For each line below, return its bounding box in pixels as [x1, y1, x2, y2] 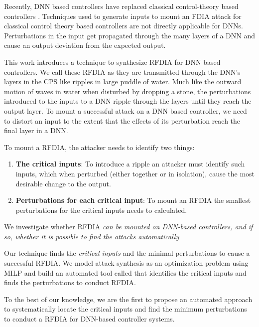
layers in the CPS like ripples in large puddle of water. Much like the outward [4, 76, 242, 87]
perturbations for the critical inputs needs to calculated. [15, 204, 187, 215]
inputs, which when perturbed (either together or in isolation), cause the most [15, 168, 255, 178]
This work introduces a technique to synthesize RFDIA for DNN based [4, 56, 221, 67]
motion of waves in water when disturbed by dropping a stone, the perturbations [4, 86, 251, 96]
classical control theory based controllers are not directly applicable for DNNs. [4, 20, 243, 31]
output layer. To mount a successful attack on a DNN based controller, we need [4, 105, 247, 116]
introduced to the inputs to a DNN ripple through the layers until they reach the [4, 96, 252, 106]
